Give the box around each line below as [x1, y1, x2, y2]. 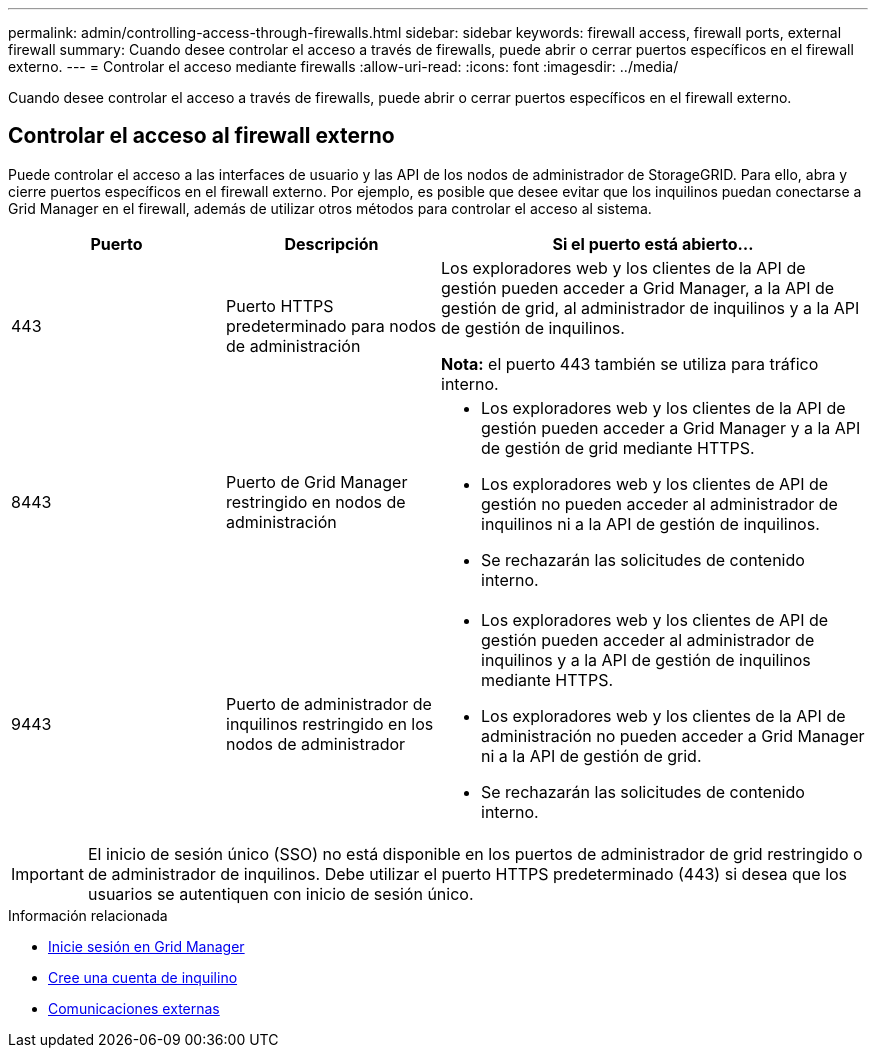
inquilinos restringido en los [226, 713, 434, 734]
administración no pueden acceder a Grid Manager [481, 725, 865, 746]
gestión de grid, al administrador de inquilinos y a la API [441, 297, 860, 318]
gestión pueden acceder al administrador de [481, 629, 815, 650]
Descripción [284, 233, 379, 254]
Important [11, 863, 84, 884]
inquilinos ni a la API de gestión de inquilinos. [481, 513, 820, 534]
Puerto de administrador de [226, 693, 432, 714]
